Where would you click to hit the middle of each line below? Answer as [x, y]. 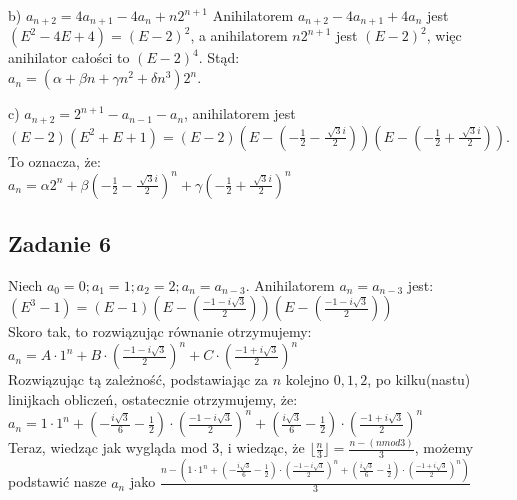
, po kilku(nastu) [419, 379]
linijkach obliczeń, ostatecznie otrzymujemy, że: [153, 399]
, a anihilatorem [239, 35]
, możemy [444, 447]
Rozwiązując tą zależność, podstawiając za [138, 379]
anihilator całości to [69, 57]
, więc [444, 35]
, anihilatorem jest [240, 113]
